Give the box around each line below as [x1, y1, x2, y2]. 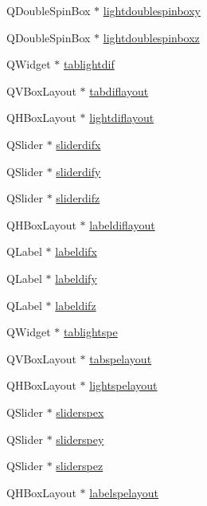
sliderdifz [56, 190, 100, 206]
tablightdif [63, 56, 115, 73]
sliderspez [56, 457, 103, 474]
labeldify [55, 269, 97, 286]
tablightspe [63, 324, 118, 340]
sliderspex [56, 403, 104, 420]
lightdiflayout [89, 109, 154, 126]
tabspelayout [89, 350, 152, 367]
